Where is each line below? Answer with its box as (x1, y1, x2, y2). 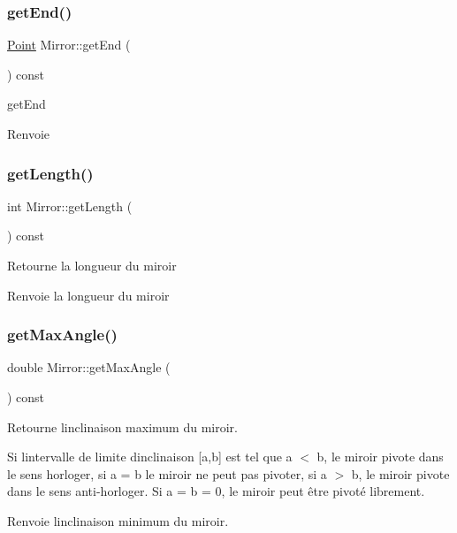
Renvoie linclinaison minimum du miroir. (7, 511, 229, 529)
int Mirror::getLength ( (7, 196, 133, 215)
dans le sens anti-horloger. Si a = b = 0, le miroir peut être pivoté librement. (7, 482, 425, 500)
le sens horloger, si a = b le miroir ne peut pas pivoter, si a (7, 464, 327, 483)
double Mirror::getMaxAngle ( (7, 358, 171, 377)
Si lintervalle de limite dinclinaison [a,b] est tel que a (7, 447, 293, 466)
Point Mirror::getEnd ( (7, 35, 131, 54)
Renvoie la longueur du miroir (7, 286, 170, 304)
